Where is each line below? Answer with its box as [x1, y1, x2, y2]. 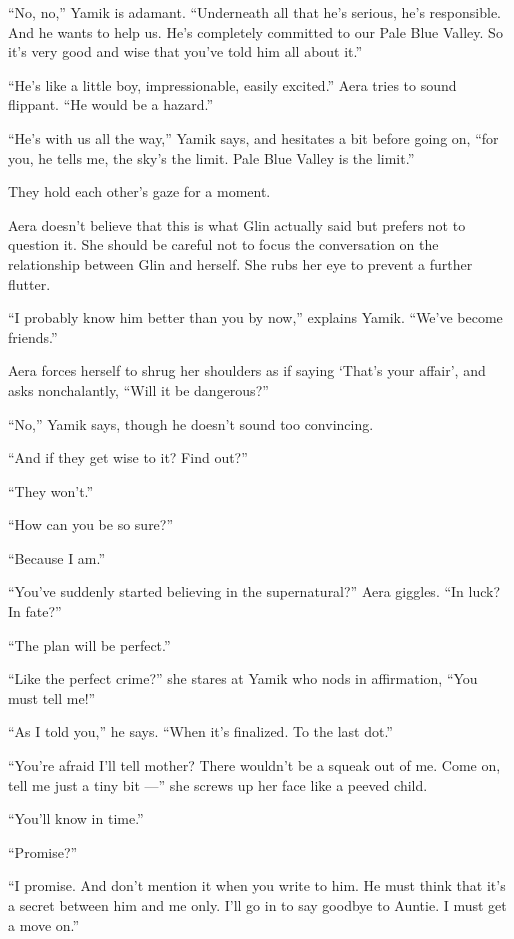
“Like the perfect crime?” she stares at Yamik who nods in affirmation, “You [8, 668, 478, 689]
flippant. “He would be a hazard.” [8, 94, 214, 115]
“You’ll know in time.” [8, 808, 144, 829]
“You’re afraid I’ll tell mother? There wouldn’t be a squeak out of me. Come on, [8, 755, 501, 776]
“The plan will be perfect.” [8, 634, 171, 655]
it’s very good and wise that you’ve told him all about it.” [8, 41, 363, 62]
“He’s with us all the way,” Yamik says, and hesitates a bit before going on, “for [8, 127, 499, 148]
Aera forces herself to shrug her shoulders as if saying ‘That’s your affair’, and [8, 360, 486, 381]
